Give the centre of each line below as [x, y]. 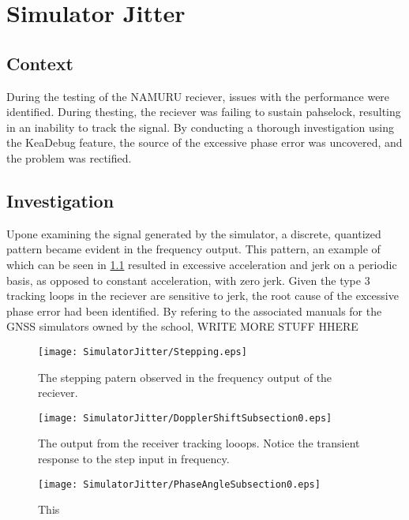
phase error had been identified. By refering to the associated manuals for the [194, 311]
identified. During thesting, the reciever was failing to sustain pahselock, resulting [204, 112]
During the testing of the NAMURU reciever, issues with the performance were [198, 96]
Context [40, 63]
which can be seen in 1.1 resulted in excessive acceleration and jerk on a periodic [202, 264]
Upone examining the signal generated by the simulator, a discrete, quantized [194, 233]
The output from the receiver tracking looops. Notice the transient [199, 443]
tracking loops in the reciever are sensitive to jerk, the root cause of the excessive [203, 296]
